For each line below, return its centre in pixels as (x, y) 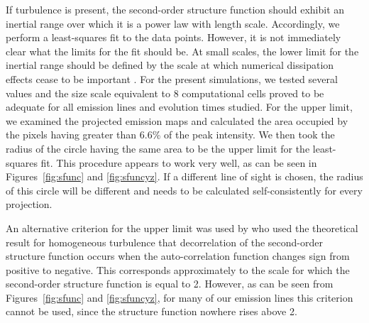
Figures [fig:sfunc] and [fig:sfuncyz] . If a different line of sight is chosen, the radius (184, 176)
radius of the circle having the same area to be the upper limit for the (158, 148)
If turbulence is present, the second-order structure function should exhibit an (175, 9)
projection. (29, 204)
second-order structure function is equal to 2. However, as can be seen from (170, 284)
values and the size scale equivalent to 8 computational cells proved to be (165, 93)
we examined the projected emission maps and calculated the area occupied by (177, 120)
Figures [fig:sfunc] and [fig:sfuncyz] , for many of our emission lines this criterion (180, 297)
